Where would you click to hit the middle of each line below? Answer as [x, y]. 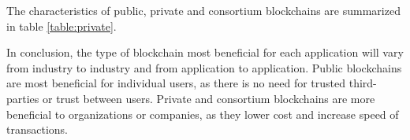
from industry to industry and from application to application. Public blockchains [204, 67]
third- [363, 83]
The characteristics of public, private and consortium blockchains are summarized [203, 10]
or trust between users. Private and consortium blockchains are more [209, 98]
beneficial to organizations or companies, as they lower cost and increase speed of [203, 114]
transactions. [37, 129]
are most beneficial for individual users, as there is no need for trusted [176, 83]
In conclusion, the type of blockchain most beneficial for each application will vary [205, 52]
